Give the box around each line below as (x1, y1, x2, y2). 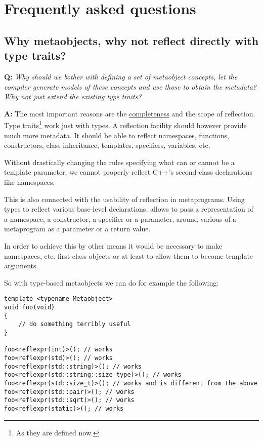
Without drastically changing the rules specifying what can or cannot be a (4, 156, 235, 167)
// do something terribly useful (18, 320, 131, 328)
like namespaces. (4, 176, 55, 187)
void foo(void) (4, 303, 55, 311)
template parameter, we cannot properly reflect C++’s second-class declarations (4, 167, 252, 177)
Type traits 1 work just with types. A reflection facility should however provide (4, 118, 247, 130)
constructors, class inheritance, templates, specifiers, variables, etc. (4, 140, 210, 150)
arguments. (4, 260, 38, 271)
